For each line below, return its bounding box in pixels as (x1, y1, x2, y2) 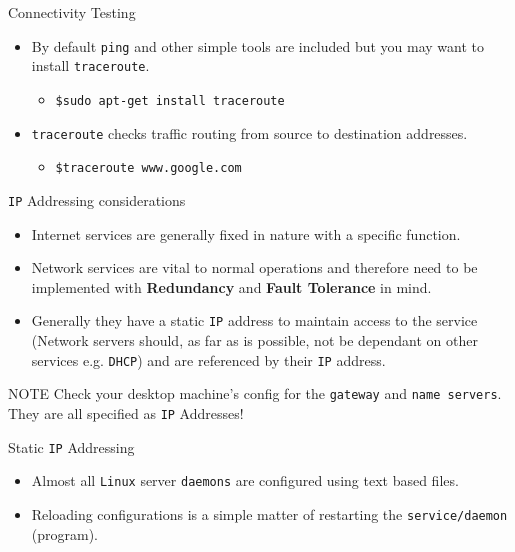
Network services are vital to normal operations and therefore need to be (31, 257, 478, 278)
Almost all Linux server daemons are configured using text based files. (31, 470, 459, 491)
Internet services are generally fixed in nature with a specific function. (31, 223, 461, 244)
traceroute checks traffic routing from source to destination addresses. (31, 122, 468, 143)
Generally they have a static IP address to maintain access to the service (31, 310, 478, 331)
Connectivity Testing (8, 2, 136, 22)
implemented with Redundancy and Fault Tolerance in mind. (31, 276, 432, 297)
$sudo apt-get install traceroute (55, 93, 285, 108)
